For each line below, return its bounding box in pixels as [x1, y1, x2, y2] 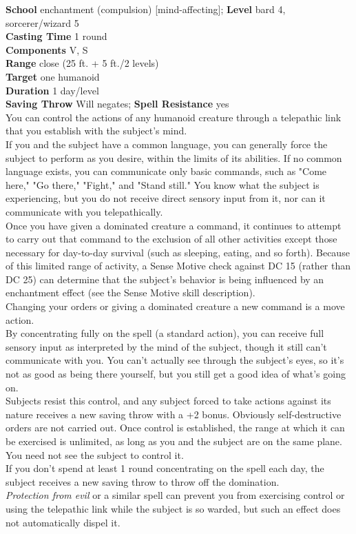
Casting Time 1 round [6, 29, 107, 43]
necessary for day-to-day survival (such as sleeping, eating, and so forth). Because [6, 245, 350, 259]
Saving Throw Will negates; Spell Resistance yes [6, 96, 229, 111]
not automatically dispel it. [6, 515, 121, 529]
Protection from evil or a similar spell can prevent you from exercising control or [6, 488, 345, 502]
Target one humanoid [6, 69, 100, 83]
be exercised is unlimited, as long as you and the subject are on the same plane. [6, 434, 342, 448]
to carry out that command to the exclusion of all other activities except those [6, 232, 337, 246]
